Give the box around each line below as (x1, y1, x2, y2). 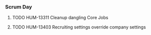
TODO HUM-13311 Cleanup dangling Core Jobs (12, 15, 109, 21)
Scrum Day (5, 3, 32, 10)
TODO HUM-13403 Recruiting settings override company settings (12, 24, 146, 30)
